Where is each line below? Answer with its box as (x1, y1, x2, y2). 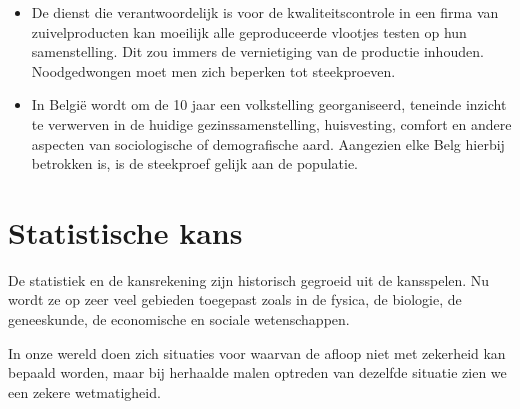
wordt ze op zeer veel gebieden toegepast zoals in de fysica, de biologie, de (8, 289, 462, 310)
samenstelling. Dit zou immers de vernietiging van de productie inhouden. (31, 41, 484, 62)
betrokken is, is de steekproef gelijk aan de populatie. (31, 153, 359, 174)
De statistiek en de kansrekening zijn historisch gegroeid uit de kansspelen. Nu (8, 269, 490, 290)
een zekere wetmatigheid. (8, 381, 161, 402)
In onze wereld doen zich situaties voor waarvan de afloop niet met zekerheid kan (8, 342, 506, 363)
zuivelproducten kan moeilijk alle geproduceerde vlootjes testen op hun (31, 21, 467, 42)
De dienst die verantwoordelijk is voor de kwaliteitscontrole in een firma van (31, 2, 499, 22)
